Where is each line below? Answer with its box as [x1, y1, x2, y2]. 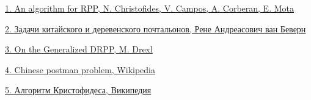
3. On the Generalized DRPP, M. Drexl [5, 43, 153, 55]
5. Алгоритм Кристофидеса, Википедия [5, 84, 152, 96]
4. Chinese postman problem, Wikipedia [5, 63, 155, 76]
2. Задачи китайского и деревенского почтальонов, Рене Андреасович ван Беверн [5, 22, 306, 35]
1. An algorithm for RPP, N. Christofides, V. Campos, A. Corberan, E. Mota [5, 2, 294, 14]
